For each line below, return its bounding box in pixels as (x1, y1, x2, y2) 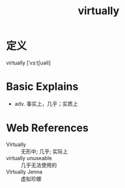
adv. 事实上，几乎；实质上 (14, 100, 78, 107)
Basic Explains (6, 80, 79, 93)
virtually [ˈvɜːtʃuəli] (6, 59, 51, 66)
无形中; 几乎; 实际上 (21, 148, 69, 155)
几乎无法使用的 (21, 161, 57, 168)
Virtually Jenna (6, 168, 43, 175)
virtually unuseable (6, 154, 52, 161)
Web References (6, 121, 89, 135)
